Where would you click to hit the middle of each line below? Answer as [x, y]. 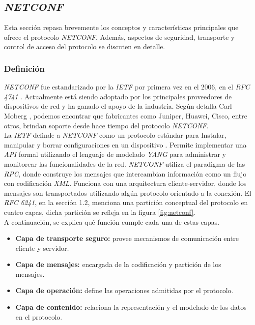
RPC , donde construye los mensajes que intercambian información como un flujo [125, 173]
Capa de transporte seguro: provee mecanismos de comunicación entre [127, 238]
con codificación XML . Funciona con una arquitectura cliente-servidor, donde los [125, 183]
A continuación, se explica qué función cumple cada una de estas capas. [112, 222]
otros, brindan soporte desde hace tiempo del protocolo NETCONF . [106, 125]
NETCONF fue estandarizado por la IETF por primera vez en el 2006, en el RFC [127, 87]
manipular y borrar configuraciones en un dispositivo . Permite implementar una [125, 144]
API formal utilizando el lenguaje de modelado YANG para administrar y [115, 154]
